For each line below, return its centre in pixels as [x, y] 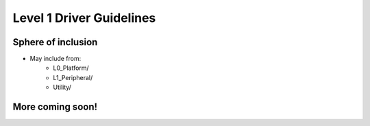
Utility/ [62, 87]
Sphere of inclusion [55, 42]
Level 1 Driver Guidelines [84, 18]
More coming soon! [55, 107]
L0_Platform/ [71, 68]
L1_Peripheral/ [73, 77]
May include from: [56, 59]
